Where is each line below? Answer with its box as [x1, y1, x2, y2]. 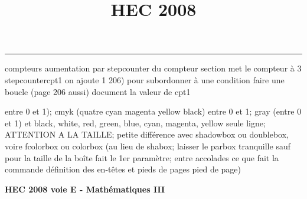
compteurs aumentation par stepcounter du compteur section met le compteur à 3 [5, 62, 302, 74]
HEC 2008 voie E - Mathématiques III [5, 182, 165, 195]
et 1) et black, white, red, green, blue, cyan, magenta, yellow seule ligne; [5, 116, 266, 129]
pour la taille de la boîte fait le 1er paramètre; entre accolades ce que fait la [5, 151, 279, 164]
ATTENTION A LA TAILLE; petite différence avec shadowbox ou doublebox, [5, 128, 289, 141]
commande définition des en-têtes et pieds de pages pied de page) [5, 163, 241, 175]
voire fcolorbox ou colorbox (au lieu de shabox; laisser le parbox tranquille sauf [5, 139, 290, 152]
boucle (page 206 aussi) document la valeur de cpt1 [5, 85, 191, 97]
